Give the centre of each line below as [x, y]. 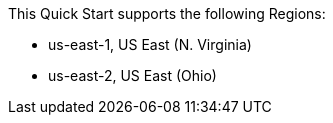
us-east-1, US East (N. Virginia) [150, 44]
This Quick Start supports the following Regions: [167, 13]
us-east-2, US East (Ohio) [132, 75]
